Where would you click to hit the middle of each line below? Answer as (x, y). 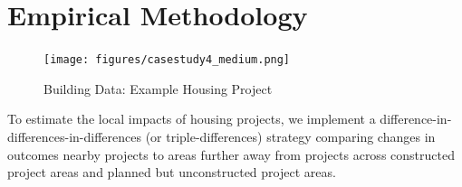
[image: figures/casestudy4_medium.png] (167, 60)
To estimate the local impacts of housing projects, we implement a (192, 119)
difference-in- (416, 119)
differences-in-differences (74, 136)
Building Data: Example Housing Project (158, 88)
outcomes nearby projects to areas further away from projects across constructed (231, 154)
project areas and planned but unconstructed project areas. (172, 172)
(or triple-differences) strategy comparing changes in (290, 136)
